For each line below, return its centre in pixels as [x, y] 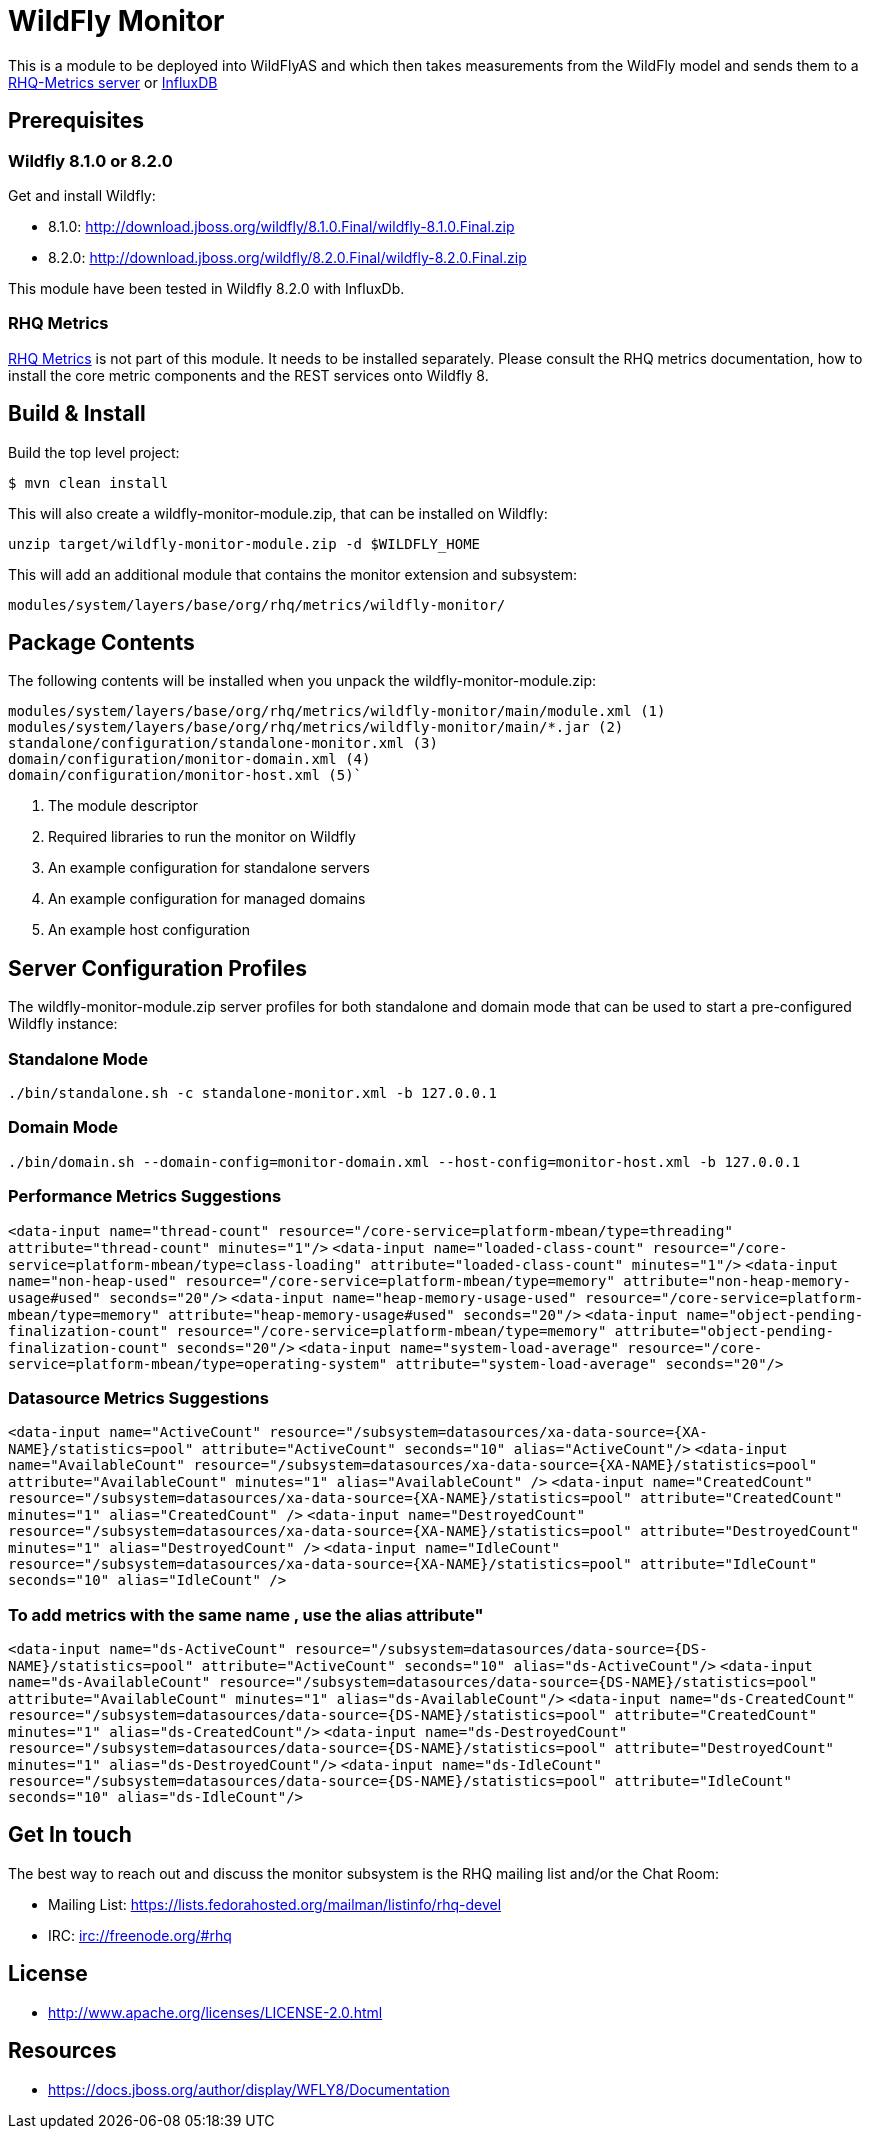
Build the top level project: [94, 452]
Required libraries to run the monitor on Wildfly [202, 837]
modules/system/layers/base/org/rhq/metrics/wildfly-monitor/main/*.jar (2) [316, 727]
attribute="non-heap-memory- [737, 1280]
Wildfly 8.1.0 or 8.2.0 [90, 160]
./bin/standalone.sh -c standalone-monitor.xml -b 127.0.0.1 [252, 1093]
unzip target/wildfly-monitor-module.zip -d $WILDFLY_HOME [244, 543]
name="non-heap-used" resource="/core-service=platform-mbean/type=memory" [311, 1280]
